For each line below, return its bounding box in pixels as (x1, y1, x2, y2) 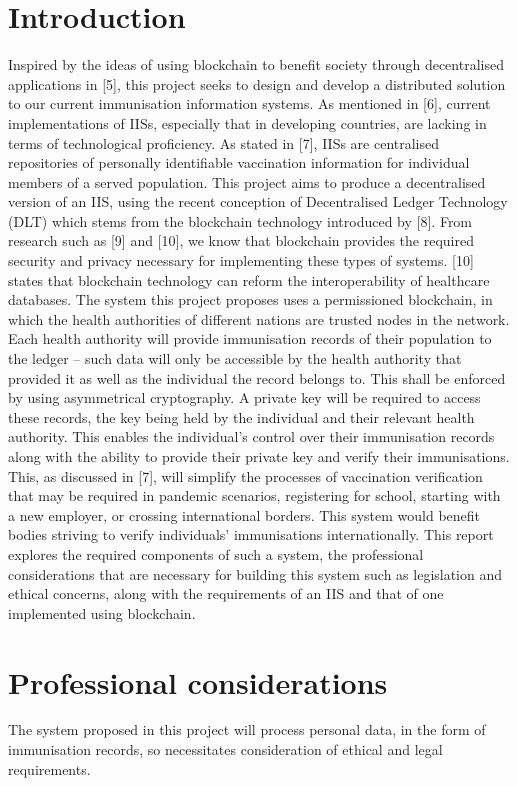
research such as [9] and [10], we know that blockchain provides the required (8, 230, 474, 251)
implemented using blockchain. (8, 602, 196, 623)
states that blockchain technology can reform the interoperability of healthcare (8, 269, 490, 290)
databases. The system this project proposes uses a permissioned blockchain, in (8, 289, 493, 310)
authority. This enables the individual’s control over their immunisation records (8, 426, 495, 447)
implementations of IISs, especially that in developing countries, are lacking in (8, 112, 487, 133)
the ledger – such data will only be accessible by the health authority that (8, 348, 462, 369)
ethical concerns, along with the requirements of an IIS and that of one (8, 583, 444, 604)
